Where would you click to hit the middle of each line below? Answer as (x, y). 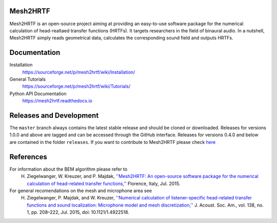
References (28, 157)
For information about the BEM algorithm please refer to (68, 169)
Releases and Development (54, 115)
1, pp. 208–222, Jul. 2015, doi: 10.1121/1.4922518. (78, 212)
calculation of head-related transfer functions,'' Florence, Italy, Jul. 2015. (104, 183)
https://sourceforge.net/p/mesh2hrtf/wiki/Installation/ (79, 72)
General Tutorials (28, 79)
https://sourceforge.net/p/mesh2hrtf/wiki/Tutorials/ (76, 86)
